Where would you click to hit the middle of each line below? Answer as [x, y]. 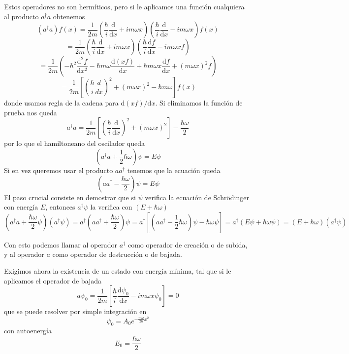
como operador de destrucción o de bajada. [117, 254]
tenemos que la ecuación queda [174, 170]
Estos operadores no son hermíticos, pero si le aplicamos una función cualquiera [124, 6]
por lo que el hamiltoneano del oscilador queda [75, 143]
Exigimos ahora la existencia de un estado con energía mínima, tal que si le [118, 270]
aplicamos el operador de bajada [53, 280]
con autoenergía [28, 331]
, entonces [60, 207]
